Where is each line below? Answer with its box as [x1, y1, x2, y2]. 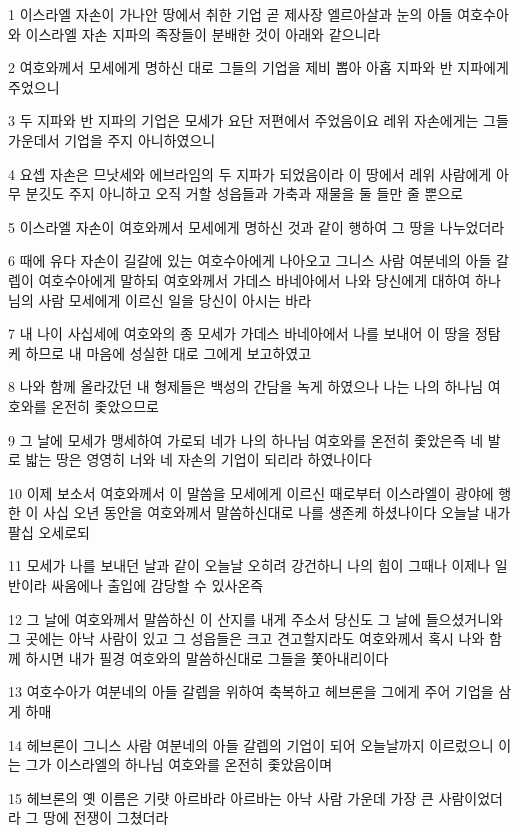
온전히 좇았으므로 [51, 395, 160, 416]
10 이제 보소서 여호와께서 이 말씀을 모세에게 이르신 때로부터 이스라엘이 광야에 [8, 482, 494, 503]
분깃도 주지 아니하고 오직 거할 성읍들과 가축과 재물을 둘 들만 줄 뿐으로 [25, 183, 464, 204]
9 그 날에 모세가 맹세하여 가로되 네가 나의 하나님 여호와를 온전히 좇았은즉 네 [8, 429, 484, 450]
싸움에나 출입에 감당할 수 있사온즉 [51, 575, 264, 596]
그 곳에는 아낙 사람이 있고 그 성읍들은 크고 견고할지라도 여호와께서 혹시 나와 [8, 628, 485, 649]
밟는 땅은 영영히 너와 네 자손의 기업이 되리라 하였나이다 [25, 449, 372, 470]
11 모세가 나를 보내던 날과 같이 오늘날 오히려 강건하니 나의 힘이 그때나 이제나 [8, 555, 491, 576]
